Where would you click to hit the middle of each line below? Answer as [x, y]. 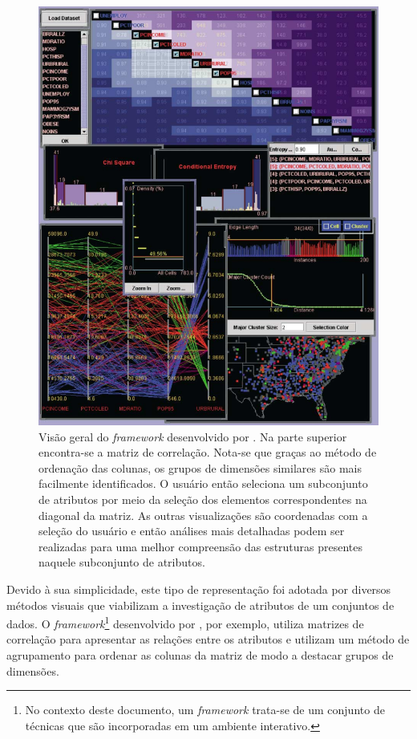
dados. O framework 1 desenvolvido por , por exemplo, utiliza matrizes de [185, 622]
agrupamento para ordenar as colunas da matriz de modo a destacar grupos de [200, 655]
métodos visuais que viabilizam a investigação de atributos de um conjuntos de [200, 605]
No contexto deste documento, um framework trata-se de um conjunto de [205, 710]
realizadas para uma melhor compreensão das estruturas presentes [201, 546]
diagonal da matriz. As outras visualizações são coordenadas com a [203, 515]
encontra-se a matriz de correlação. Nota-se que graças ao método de [208, 452]
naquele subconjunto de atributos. [122, 562]
